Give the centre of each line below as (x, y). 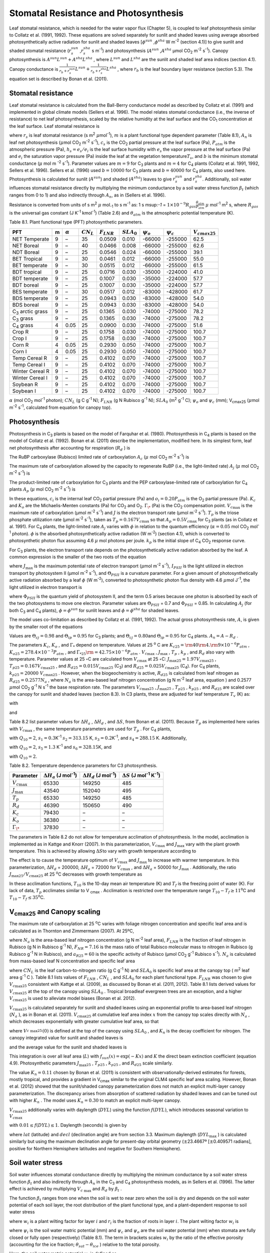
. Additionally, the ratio (213, 867)
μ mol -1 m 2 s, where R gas (232, 205)
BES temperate (30, 292)
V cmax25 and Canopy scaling (55, 912)
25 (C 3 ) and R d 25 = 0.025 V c (138, 667)
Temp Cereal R (30, 358)
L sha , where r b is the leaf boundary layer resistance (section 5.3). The (179, 69)
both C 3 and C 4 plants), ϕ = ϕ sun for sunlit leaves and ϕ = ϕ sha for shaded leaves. (94, 611)
